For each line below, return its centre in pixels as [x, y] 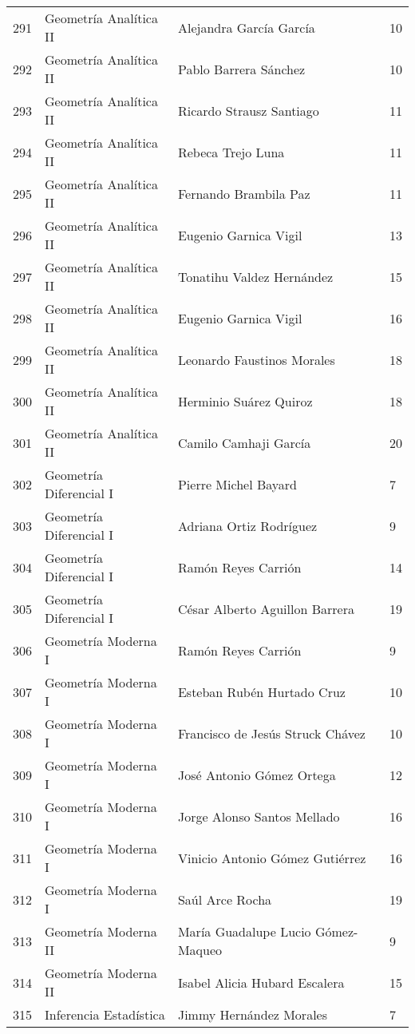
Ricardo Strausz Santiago [248, 110]
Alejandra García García [246, 27]
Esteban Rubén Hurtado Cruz [261, 691]
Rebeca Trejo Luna [231, 152]
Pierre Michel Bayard [237, 484]
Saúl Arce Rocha [225, 899]
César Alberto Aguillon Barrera [266, 608]
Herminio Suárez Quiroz [245, 401]
